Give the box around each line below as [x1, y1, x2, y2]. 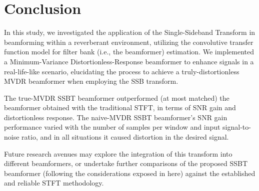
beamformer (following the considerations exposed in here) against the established [4, 168, 255, 178]
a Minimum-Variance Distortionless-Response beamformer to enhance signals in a [4, 56, 254, 66]
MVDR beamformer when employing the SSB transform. [4, 76, 178, 86]
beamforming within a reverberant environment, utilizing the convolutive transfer [4, 36, 253, 47]
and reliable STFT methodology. [4, 178, 104, 188]
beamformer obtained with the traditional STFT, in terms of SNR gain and [4, 102, 236, 113]
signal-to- [222, 122, 251, 132]
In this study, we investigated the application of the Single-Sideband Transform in [4, 27, 255, 37]
